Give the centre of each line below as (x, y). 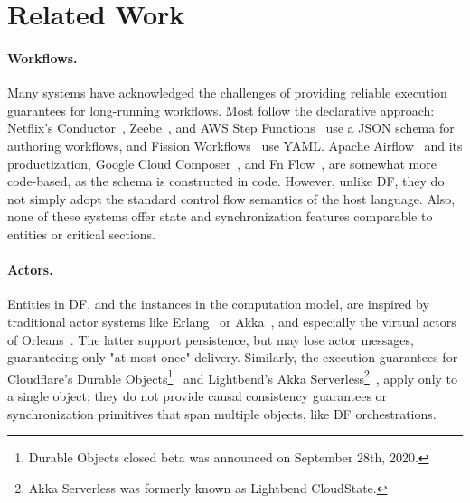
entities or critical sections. (82, 233)
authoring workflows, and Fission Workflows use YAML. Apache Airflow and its (235, 145)
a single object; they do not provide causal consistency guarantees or (197, 395)
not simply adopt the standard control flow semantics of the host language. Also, (231, 198)
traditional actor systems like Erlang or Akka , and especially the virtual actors (232, 321)
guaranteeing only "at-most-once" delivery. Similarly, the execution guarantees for (233, 357)
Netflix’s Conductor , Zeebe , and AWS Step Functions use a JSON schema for (231, 128)
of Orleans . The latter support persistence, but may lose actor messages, (211, 339)
